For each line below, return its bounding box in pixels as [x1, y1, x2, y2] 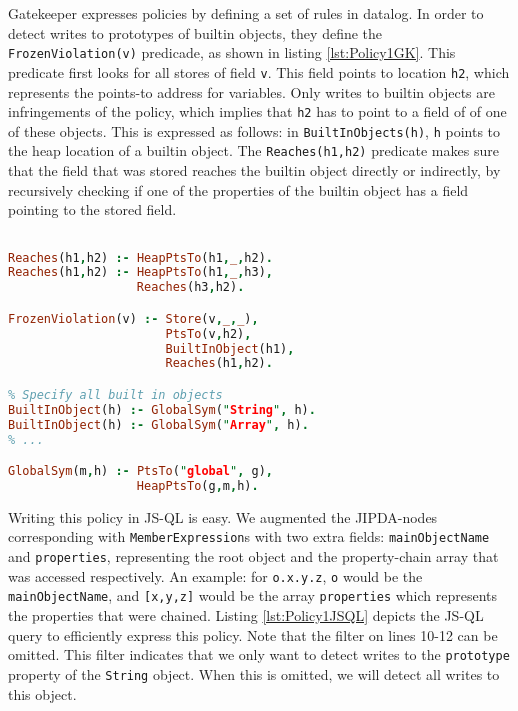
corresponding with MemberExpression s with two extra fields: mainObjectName [8, 526, 490, 547]
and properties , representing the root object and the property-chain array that [8, 546, 499, 567]
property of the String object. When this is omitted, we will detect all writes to [8, 663, 500, 684]
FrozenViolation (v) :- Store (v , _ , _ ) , [8, 311, 259, 326]
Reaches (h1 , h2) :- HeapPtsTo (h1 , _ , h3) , [8, 265, 274, 280]
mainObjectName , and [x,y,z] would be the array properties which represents [8, 585, 498, 606]
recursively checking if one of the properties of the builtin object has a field [8, 179, 469, 200]
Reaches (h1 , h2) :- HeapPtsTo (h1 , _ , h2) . [8, 250, 274, 265]
